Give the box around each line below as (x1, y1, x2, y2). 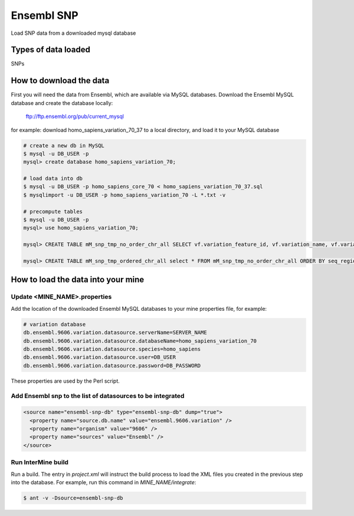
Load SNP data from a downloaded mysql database (11, 29, 136, 37)
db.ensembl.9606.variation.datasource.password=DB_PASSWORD (23, 362, 201, 369)
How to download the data (11, 75, 110, 86)
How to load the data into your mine (11, 275, 145, 285)
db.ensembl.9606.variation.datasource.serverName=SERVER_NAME (23, 329, 207, 336)
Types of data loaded (11, 45, 91, 55)
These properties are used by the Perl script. (11, 377, 120, 384)
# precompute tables (23, 208, 83, 215)
